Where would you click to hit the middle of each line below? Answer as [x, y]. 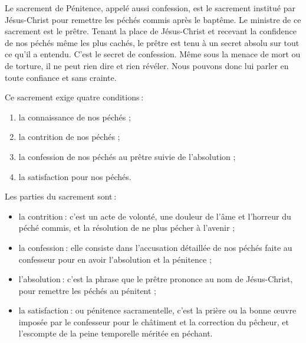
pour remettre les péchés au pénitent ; [87, 290]
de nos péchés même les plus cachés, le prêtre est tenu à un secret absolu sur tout [152, 42]
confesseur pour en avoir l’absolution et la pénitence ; [115, 259]
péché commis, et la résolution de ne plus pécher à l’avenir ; [127, 228]
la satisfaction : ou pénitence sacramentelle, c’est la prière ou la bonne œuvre [157, 310]
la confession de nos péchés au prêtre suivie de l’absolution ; [127, 156]
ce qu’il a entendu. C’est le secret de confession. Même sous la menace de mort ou [153, 54]
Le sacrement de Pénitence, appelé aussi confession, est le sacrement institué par [150, 8]
